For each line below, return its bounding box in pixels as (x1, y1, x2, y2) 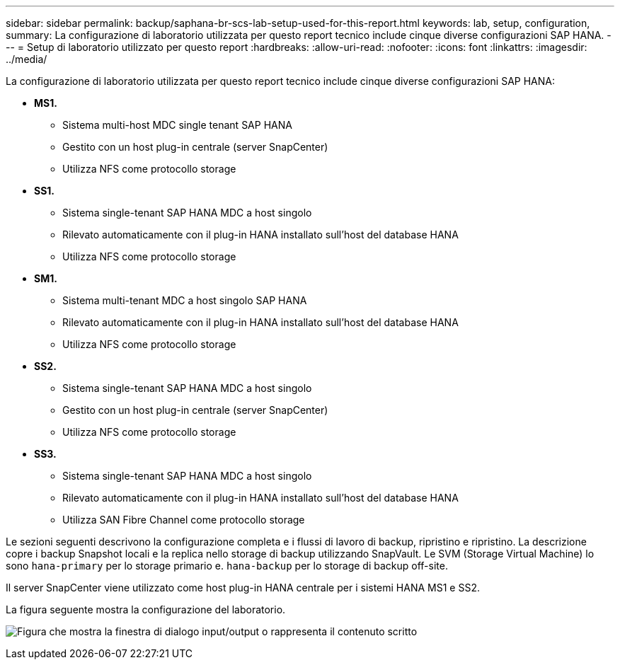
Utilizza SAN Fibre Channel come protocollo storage (62, 514, 305, 526)
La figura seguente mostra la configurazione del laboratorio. (6, 603, 286, 615)
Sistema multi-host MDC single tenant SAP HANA (62, 119, 292, 131)
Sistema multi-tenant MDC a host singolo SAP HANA (62, 294, 307, 306)
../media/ (6, 53, 47, 65)
